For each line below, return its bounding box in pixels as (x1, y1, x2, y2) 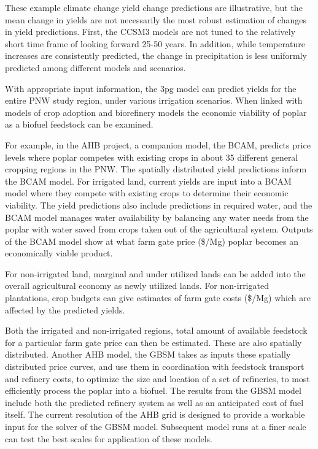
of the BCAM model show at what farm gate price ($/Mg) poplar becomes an (5, 234, 298, 247)
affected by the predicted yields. (5, 303, 125, 316)
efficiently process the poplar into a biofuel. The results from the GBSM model (5, 384, 301, 397)
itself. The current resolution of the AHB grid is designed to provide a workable (5, 408, 305, 421)
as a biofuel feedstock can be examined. (5, 118, 153, 131)
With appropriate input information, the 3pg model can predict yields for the (5, 82, 297, 94)
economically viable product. (5, 247, 113, 259)
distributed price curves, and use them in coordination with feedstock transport (5, 360, 304, 373)
